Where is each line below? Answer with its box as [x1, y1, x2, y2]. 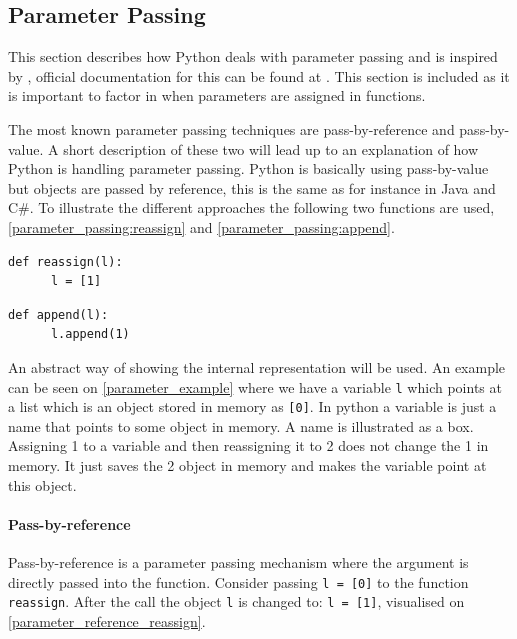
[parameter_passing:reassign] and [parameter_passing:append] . [8, 216, 395, 237]
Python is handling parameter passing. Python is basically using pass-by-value [8, 158, 489, 179]
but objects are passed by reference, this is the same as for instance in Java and [8, 177, 496, 198]
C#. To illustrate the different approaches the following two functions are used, [8, 197, 495, 218]
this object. [8, 474, 77, 495]
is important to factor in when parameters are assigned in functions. [8, 85, 426, 106]
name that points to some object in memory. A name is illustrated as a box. [8, 415, 474, 436]
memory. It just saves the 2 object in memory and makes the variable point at [8, 455, 487, 476]
